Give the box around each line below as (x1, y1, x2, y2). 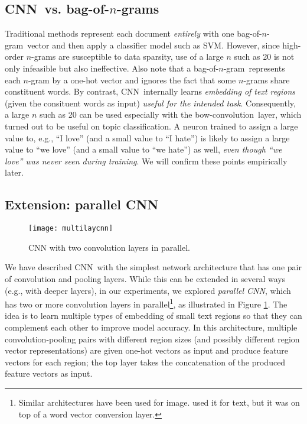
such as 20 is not (234, 50, 295, 63)
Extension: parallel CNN (5, 195, 159, 213)
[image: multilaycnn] (28, 224, 113, 233)
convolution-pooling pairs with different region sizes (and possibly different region (5, 332, 300, 345)
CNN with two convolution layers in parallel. (28, 241, 190, 253)
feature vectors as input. (5, 367, 93, 380)
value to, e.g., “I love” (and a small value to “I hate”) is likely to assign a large (5, 131, 290, 144)
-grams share (243, 73, 290, 86)
